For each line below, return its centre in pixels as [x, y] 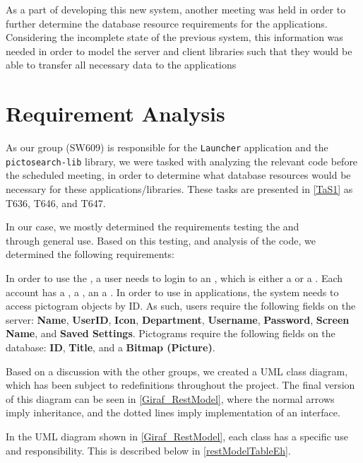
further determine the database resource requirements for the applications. [167, 23]
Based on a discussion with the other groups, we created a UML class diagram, [177, 371]
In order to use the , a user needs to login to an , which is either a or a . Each [174, 277]
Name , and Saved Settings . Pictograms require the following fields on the [171, 333]
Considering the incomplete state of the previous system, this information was [174, 37]
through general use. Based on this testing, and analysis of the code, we [161, 240]
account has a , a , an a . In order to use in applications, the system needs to [172, 292]
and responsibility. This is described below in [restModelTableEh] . [148, 450]
